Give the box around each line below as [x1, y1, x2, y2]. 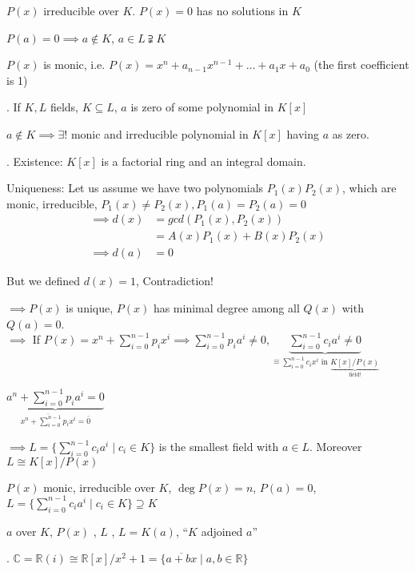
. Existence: [6, 152, 63, 169]
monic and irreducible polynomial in [70, 125, 249, 142]
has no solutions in [196, 2, 289, 18]
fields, [50, 99, 78, 115]
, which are [342, 179, 397, 196]
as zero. [332, 125, 369, 142]
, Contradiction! [136, 272, 213, 289]
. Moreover [309, 438, 362, 455]
